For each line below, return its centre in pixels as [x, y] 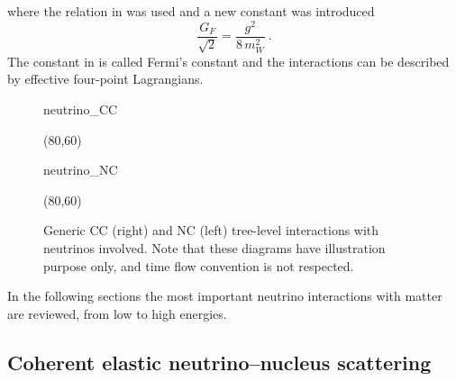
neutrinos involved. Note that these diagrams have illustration [214, 247]
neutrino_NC [81, 170]
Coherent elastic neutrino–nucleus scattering [219, 362]
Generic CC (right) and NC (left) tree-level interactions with [211, 230]
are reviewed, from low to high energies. [117, 313]
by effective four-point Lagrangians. [105, 79]
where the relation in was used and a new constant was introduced [191, 11]
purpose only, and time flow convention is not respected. [199, 265]
